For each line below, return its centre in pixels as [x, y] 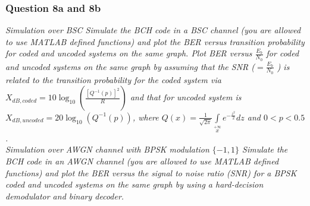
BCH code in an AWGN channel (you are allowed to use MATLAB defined [142, 161]
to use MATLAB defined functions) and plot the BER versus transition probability [155, 41]
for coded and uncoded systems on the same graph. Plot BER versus [129, 53]
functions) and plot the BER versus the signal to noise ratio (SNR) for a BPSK [151, 172]
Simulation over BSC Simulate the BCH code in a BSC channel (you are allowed [153, 30]
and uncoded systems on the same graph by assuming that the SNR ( [130, 66]
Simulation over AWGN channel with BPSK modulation [107, 149]
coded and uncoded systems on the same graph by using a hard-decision [134, 184]
